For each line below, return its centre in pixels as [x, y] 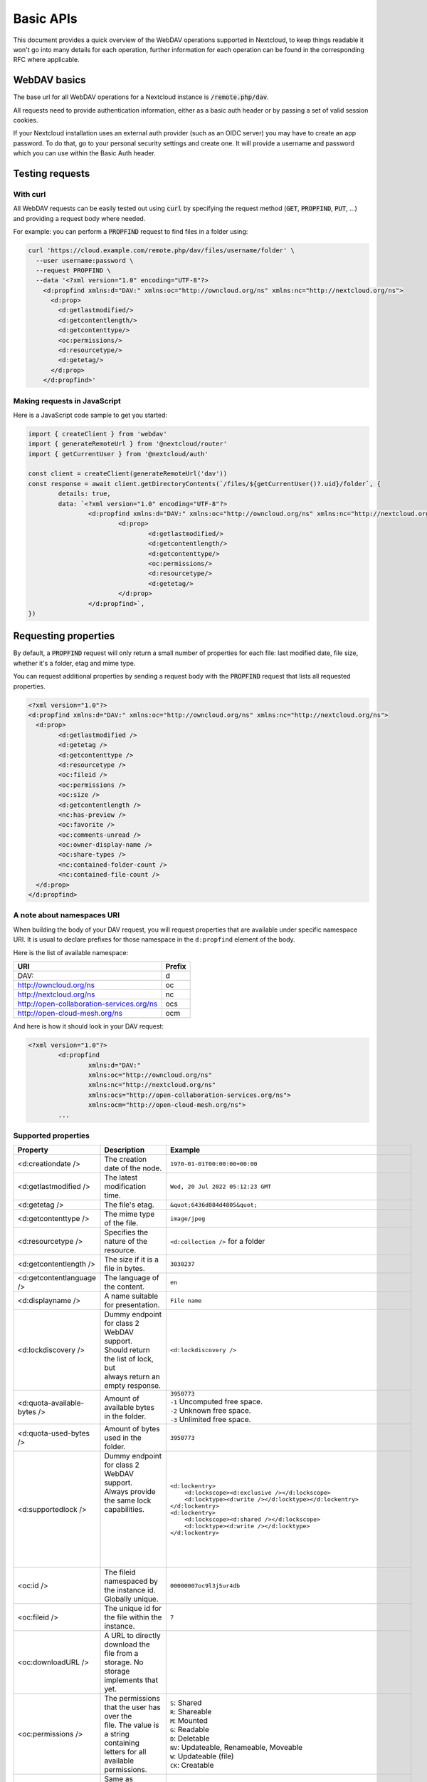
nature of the [126, 1242]
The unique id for [133, 1609]
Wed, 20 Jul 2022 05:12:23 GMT [221, 1186]
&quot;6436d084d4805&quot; [213, 1205]
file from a [121, 1654]
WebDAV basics [49, 80]
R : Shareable [191, 1712]
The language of [132, 1278]
